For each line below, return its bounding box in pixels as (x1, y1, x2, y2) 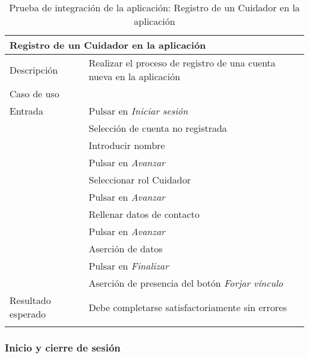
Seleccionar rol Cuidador (89, 173, 191, 186)
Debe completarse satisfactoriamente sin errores (89, 300, 287, 314)
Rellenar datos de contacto (89, 207, 200, 221)
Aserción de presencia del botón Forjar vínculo (89, 276, 283, 290)
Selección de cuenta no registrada (89, 121, 227, 135)
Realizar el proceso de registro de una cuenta (89, 56, 276, 69)
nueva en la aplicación (89, 69, 181, 83)
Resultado (10, 293, 51, 307)
